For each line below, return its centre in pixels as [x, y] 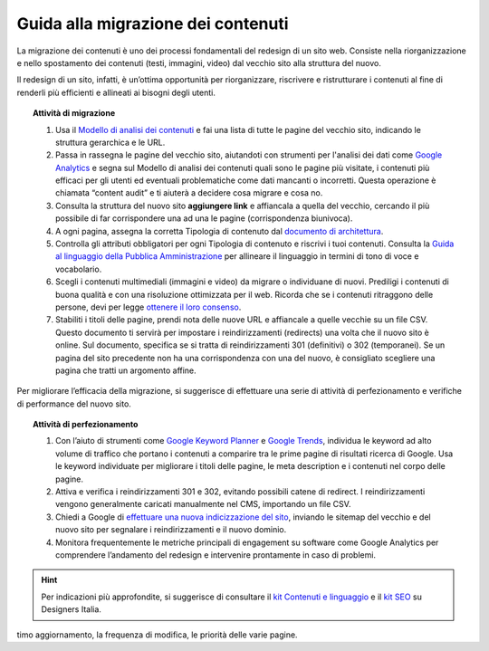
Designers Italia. [71, 609]
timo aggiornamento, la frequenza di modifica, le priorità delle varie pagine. [157, 635]
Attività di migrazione [74, 113]
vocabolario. [79, 269]
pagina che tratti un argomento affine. [126, 370]
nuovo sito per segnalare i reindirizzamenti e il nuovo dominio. [171, 530]
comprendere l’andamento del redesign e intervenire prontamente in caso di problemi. [216, 555]
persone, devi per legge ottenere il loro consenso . [149, 307]
